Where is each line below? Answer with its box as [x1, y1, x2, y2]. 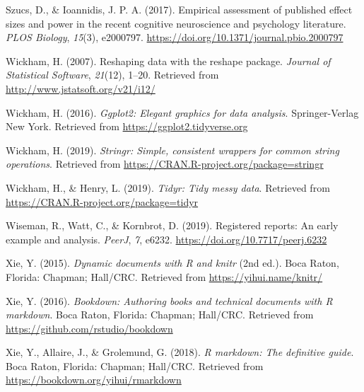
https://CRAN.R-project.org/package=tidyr [6, 194, 199, 209]
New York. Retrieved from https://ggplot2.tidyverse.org [6, 119, 248, 134]
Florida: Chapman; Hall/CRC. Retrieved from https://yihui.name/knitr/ [6, 269, 323, 284]
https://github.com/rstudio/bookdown [6, 321, 173, 335]
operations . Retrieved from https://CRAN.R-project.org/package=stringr [6, 156, 324, 171]
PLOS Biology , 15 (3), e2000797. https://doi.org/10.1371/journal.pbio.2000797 [6, 30, 344, 45]
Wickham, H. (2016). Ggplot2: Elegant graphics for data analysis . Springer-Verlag [6, 105, 359, 120]
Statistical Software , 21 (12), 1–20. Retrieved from [6, 67, 219, 82]
